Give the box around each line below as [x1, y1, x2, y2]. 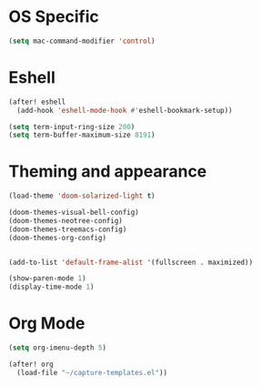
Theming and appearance [8, 161, 207, 182]
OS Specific [8, 6, 99, 27]
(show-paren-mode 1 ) [8, 274, 87, 283]
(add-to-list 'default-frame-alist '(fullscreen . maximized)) [8, 258, 254, 267]
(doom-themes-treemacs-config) [8, 225, 127, 234]
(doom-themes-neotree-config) [8, 216, 124, 225]
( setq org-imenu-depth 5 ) [8, 343, 106, 352]
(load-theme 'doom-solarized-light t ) [8, 191, 156, 201]
